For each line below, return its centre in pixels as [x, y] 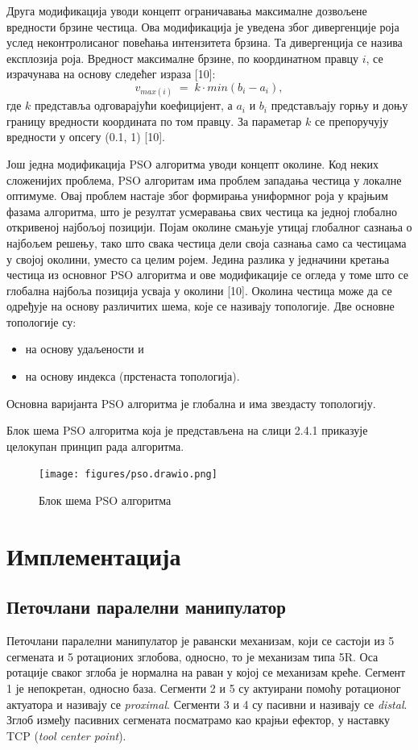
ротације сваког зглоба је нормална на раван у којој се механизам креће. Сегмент [206, 672]
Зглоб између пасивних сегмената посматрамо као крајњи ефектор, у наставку [198, 720]
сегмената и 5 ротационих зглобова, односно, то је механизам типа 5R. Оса [192, 656]
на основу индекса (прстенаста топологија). [132, 376]
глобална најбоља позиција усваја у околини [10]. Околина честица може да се [199, 290]
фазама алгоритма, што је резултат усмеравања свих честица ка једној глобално [202, 211]
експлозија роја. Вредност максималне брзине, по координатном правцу [182, 58]
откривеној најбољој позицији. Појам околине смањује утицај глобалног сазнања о [209, 227]
